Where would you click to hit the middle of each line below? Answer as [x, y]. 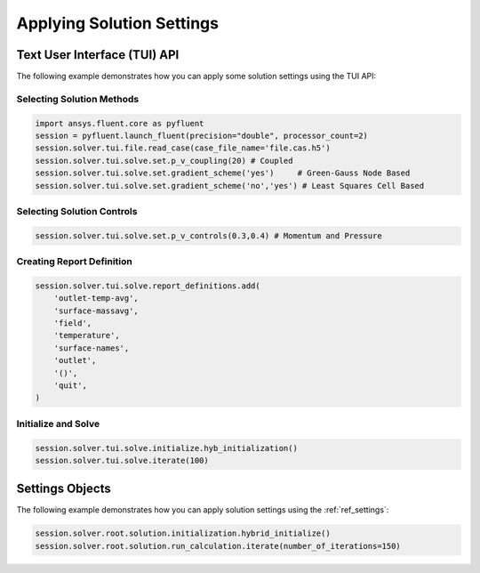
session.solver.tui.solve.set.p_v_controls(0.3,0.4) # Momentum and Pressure [208, 235]
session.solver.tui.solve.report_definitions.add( [148, 286]
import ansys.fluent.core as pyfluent [120, 123]
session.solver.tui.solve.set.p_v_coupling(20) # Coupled [164, 161]
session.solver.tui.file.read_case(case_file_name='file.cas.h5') [183, 148]
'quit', [71, 385]
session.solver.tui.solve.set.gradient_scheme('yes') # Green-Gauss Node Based [223, 173]
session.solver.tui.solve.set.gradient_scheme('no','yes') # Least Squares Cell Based [230, 186]
